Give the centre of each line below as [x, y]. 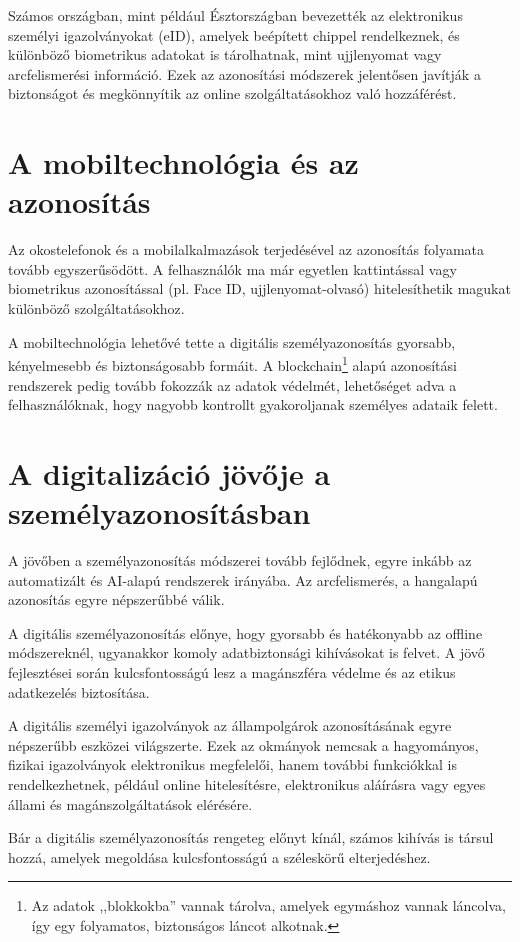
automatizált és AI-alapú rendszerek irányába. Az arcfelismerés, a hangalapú [243, 579]
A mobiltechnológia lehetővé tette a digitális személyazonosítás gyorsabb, [232, 341]
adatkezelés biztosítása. [79, 691]
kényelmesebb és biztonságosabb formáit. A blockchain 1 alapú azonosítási [232, 363]
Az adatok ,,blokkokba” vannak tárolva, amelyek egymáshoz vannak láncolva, [268, 905]
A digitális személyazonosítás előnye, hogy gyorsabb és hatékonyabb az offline [245, 632]
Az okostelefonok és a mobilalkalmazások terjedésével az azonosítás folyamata [246, 249]
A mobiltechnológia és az [183, 162]
